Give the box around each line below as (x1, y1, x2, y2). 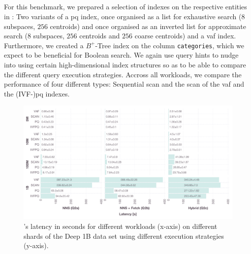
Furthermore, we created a (4, 40, 84, 50)
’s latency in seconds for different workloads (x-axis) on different (24, 221, 218, 231)
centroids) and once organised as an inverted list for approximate (50, 21, 246, 31)
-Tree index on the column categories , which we (95, 40, 245, 50)
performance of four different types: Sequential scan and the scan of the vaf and (4, 79, 245, 89)
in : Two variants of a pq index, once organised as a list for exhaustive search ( (4, 11, 242, 21)
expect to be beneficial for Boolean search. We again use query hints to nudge (4, 50, 239, 60)
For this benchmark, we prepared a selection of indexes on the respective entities (4, 1, 247, 12)
